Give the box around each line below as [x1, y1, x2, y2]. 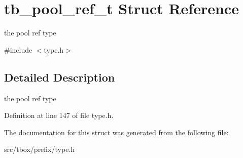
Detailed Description [4, 69, 115, 85]
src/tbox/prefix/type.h [4, 144, 75, 154]
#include [4, 44, 32, 55]
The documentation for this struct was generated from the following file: [4, 127, 229, 137]
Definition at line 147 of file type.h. [4, 110, 114, 121]
